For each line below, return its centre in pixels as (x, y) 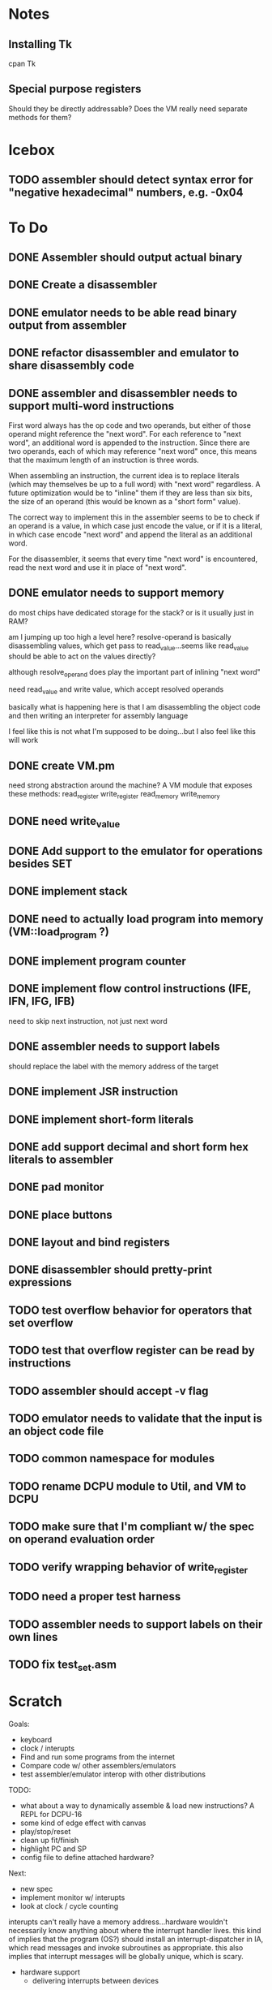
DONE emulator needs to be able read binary (123, 312)
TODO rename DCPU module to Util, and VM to (127, 1486)
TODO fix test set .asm (63, 1665)
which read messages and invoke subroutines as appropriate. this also (126, 1948)
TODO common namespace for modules (112, 1459)
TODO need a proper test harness (95, 1597)
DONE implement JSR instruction (93, 1092)
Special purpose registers (75, 89)
